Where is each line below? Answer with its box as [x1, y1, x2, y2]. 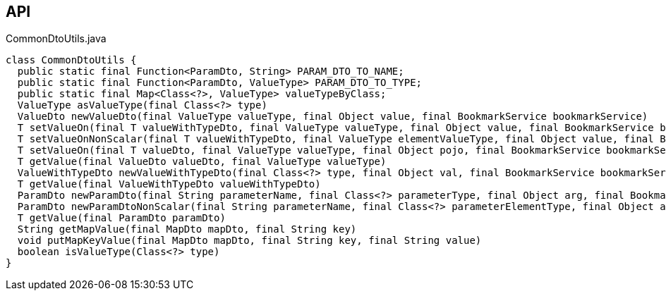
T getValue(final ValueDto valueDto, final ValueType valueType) [17, 156, 387, 168]
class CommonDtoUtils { [6, 54, 137, 66]
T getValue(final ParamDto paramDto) [17, 212, 226, 224]
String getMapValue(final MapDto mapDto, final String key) [17, 223, 357, 235]
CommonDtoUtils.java [6, 32, 107, 45]
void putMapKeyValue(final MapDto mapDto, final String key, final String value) [17, 235, 482, 247]
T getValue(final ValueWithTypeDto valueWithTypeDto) [17, 178, 321, 190]
